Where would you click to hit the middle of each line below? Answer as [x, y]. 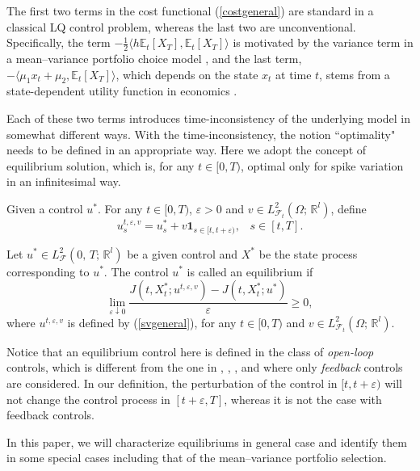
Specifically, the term [59, 42]
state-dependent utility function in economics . [122, 91]
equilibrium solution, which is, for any [101, 165]
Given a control [45, 208]
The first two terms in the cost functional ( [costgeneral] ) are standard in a [190, 11]
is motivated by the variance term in [323, 42]
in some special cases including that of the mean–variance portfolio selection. [197, 458]
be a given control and [183, 253]
